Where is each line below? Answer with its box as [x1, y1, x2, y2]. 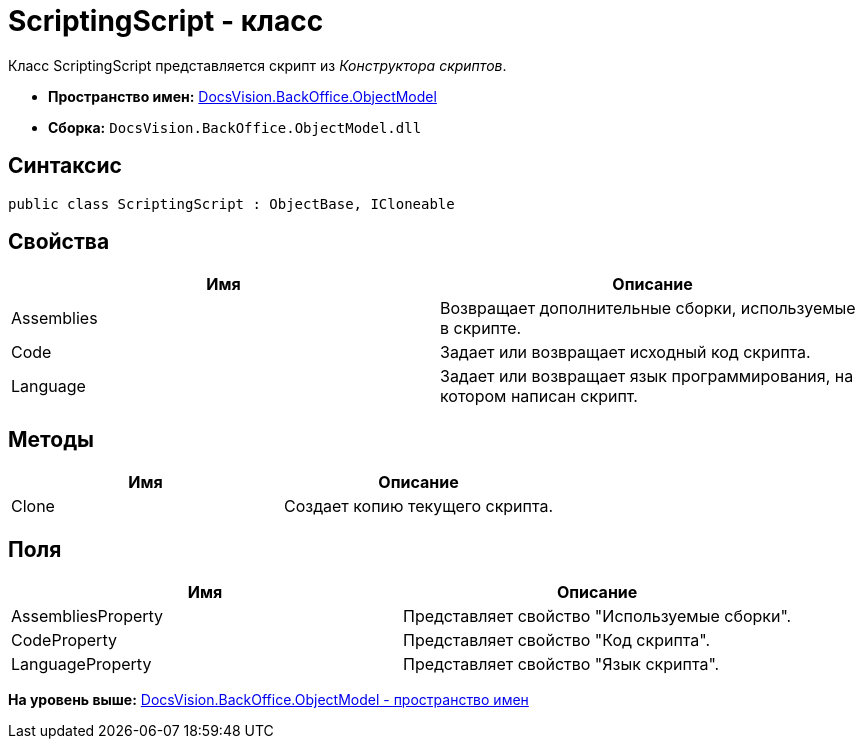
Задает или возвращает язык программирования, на [440, 366, 854, 387]
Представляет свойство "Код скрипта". [403, 630, 711, 651]
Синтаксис [8, 153, 122, 179]
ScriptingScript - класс [8, 4, 324, 38]
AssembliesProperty [11, 606, 164, 627]
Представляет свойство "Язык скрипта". [403, 654, 720, 675]
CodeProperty [11, 630, 117, 651]
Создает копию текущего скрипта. [284, 496, 554, 517]
